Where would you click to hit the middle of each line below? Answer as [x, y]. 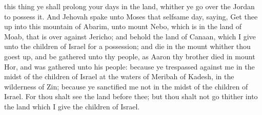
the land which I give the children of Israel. [72, 106]
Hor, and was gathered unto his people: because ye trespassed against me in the [129, 66]
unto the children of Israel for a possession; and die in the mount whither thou [127, 46]
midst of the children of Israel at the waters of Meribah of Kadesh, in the [119, 76]
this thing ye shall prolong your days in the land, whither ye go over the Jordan [129, 6]
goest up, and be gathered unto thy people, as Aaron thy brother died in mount [130, 56]
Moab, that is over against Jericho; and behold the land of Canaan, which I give [130, 36]
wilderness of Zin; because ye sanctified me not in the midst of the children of [126, 86]
